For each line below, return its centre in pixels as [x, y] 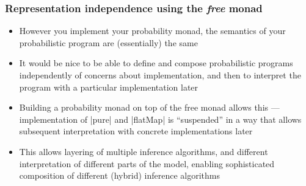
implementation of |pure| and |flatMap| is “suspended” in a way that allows [160, 119]
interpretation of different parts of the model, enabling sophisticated [147, 163]
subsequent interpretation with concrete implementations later [136, 131]
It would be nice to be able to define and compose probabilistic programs [156, 63]
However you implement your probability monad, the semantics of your [152, 31]
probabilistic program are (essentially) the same [108, 42]
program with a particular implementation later [109, 87]
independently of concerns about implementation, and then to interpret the [160, 75]
